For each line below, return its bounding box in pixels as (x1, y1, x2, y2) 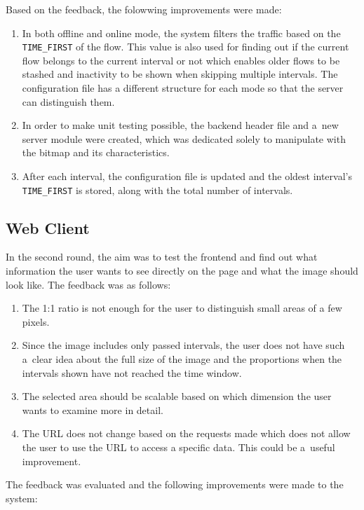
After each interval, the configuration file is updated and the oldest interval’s (22, 169, 352, 183)
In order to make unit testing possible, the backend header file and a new (22, 118, 339, 132)
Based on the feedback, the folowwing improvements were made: (6, 2, 282, 16)
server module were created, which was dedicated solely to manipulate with (22, 131, 346, 146)
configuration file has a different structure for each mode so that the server (22, 81, 344, 95)
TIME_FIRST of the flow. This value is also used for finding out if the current (22, 39, 349, 54)
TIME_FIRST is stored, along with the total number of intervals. (22, 182, 293, 197)
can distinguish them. (22, 94, 115, 109)
